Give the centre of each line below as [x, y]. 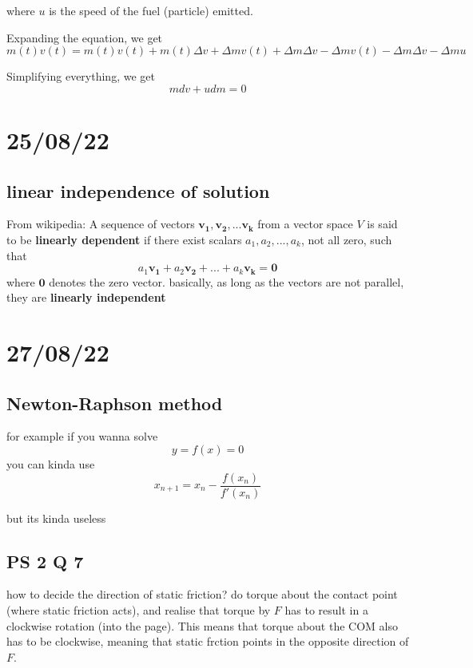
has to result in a [326, 610]
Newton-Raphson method [115, 403]
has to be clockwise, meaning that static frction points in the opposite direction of [208, 641]
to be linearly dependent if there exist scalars [124, 239]
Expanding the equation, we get [85, 37]
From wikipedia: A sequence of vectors [101, 224]
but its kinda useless [56, 518]
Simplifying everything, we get [81, 76]
